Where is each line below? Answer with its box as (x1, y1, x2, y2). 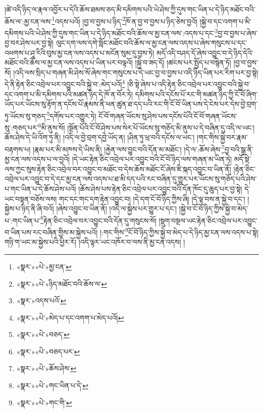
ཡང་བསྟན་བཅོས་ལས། (5, 193, 57, 204)
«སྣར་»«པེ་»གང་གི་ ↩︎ (16, 397, 72, 407)
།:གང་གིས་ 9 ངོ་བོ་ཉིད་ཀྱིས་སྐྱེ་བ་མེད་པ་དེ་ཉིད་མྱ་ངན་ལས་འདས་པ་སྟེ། (99, 225, 258, 237)
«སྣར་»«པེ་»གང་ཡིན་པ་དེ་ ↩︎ (16, 380, 88, 391)
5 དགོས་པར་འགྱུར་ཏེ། (46, 109, 96, 121)
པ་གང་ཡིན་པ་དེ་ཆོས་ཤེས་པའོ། (5, 183, 76, 194)
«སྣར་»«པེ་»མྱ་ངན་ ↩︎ (16, 261, 72, 271)
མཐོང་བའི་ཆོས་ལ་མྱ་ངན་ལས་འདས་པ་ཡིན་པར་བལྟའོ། (5, 57, 133, 68)
